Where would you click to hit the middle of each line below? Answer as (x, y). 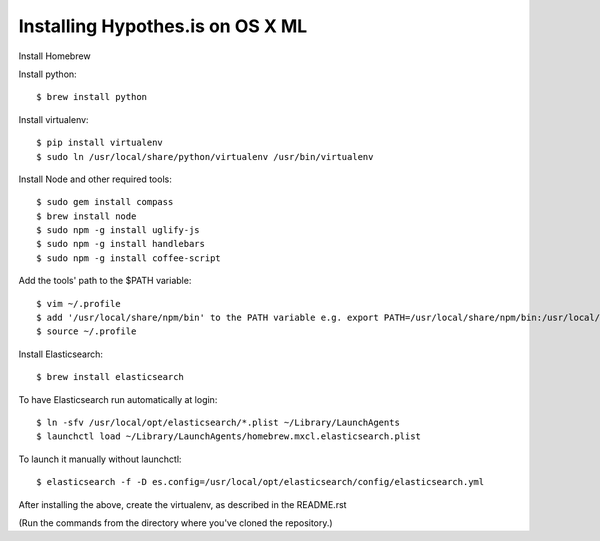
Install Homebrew (54, 56)
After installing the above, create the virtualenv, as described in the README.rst (182, 504)
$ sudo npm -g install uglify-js (118, 230)
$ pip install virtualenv (100, 143)
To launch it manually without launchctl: (100, 459)
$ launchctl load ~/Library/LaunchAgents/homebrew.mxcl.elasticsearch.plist (229, 436)
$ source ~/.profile (86, 331)
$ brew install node (86, 216)
